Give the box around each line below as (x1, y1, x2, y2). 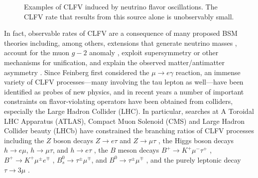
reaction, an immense (175, 67, 241, 77)
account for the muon (4, 47, 70, 58)
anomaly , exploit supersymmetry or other (89, 47, 219, 58)
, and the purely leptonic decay (146, 154, 241, 165)
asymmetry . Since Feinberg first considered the (4, 67, 149, 77)
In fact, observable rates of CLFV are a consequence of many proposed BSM (4, 28, 238, 38)
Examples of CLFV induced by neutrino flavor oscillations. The (24, 1, 218, 11)
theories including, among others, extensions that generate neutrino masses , (4, 37, 237, 48)
